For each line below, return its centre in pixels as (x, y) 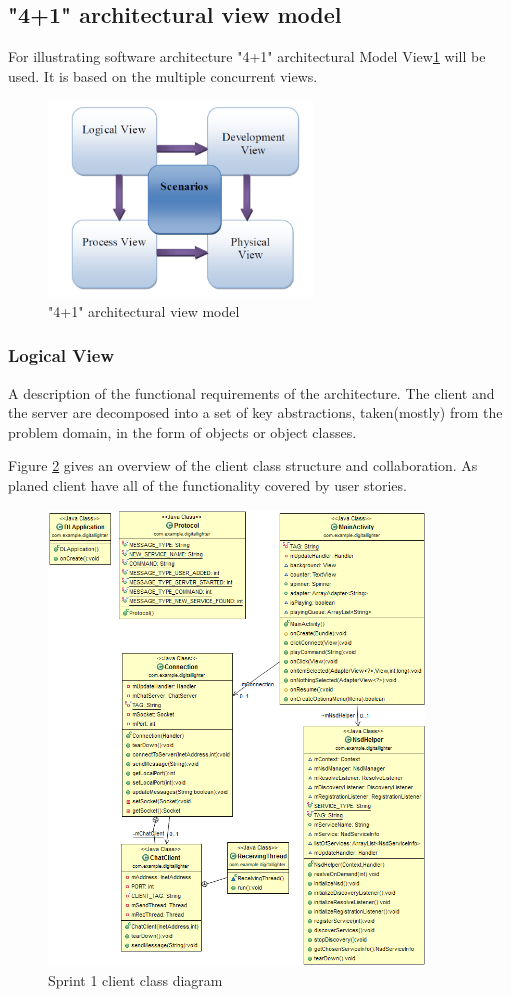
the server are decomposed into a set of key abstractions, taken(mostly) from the (255, 412)
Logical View (61, 355)
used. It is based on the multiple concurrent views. (163, 75)
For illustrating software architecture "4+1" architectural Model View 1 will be (247, 56)
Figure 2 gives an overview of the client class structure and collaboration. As (243, 465)
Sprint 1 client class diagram (135, 979)
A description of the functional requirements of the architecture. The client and (251, 392)
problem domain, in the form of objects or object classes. (182, 431)
